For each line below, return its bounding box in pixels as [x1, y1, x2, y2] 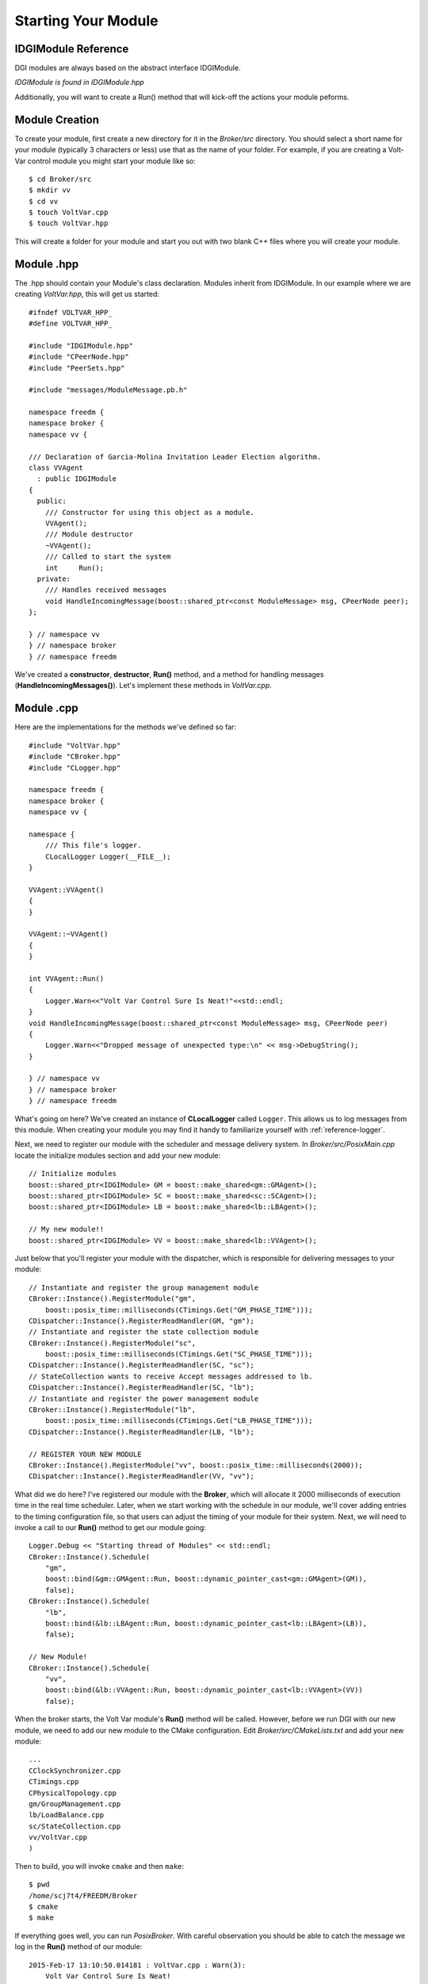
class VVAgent [29, 463, 83, 472]
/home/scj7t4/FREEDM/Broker [29, 1891, 138, 1900]
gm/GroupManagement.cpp [29, 1799, 121, 1809]
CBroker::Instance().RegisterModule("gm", [29, 1294, 197, 1303]
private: [36, 574, 71, 583]
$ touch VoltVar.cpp [29, 208, 109, 217]
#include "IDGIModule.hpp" [29, 341, 134, 350]
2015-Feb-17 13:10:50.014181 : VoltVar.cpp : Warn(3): [29, 1960, 246, 1970]
